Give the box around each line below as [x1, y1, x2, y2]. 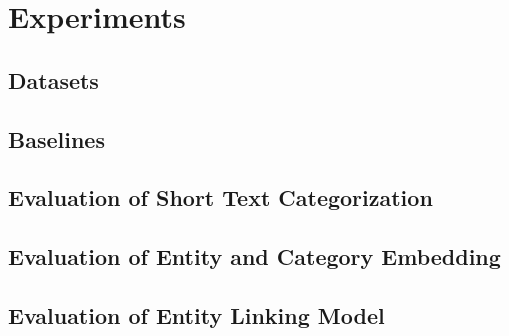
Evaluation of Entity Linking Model [8, 299, 385, 330]
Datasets [8, 64, 99, 95]
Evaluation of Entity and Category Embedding [8, 241, 501, 272]
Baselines [8, 123, 105, 154]
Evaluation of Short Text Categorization [8, 182, 433, 213]
